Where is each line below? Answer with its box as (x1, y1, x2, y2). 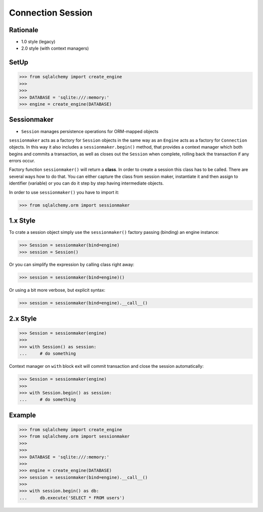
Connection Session (9, 7, 93, 18)
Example (9, 411, 36, 419)
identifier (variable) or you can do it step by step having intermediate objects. (9, 180, 164, 186)
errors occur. (9, 158, 35, 164)
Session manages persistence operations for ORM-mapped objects (21, 128, 159, 134)
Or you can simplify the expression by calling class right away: (9, 262, 134, 267)
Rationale (9, 26, 38, 34)
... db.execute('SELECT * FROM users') (19, 495, 125, 500)
